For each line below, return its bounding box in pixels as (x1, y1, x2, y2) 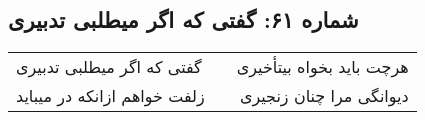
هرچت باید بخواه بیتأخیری (236, 55, 409, 79)
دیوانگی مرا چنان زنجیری (239, 84, 409, 108)
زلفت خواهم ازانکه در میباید (16, 84, 205, 108)
